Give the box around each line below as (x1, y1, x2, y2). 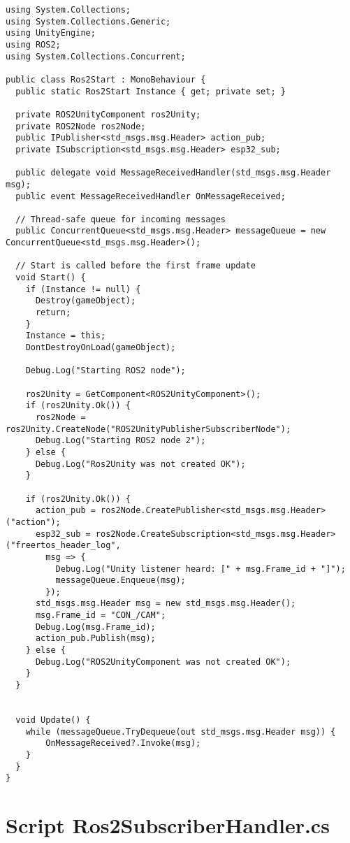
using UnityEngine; (6, 28, 96, 38)
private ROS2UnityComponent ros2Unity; (15, 109, 201, 120)
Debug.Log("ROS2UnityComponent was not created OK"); (35, 656, 291, 667)
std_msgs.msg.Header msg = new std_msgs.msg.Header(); (35, 598, 296, 609)
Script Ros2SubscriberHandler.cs (6, 811, 330, 840)
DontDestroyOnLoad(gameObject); (25, 343, 176, 353)
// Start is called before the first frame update (15, 261, 256, 271)
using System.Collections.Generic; (6, 16, 171, 27)
